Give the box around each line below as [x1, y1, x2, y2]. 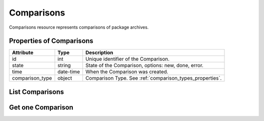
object [57, 75, 72, 82]
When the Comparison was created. [85, 69, 169, 75]
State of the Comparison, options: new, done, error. [85, 62, 204, 69]
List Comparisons [9, 87, 65, 96]
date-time [57, 69, 80, 75]
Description [85, 49, 113, 56]
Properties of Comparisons [9, 37, 94, 45]
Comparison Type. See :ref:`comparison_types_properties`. [85, 75, 222, 82]
